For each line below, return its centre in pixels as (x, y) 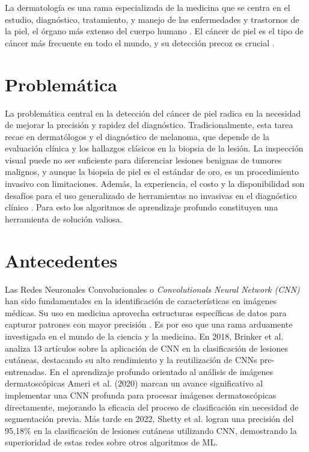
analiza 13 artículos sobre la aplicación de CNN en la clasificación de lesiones (146, 348)
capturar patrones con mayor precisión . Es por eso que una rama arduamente (149, 324)
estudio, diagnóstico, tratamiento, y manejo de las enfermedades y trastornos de (152, 19)
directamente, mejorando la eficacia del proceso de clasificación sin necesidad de (152, 407)
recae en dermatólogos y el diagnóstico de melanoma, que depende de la (137, 136)
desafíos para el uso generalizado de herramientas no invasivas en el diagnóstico (151, 195)
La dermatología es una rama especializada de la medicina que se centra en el (148, 7)
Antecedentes (61, 260)
